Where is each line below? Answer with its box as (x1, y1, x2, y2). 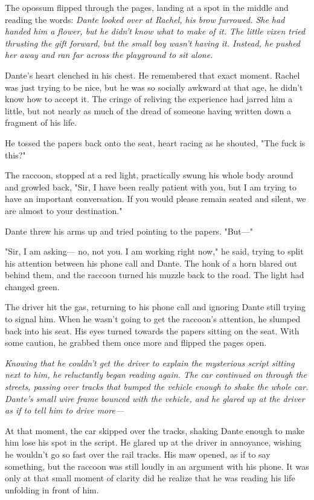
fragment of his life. (5, 116, 77, 129)
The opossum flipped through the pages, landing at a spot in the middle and (5, 1, 289, 13)
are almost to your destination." (5, 204, 123, 216)
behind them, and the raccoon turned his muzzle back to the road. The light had (5, 268, 304, 281)
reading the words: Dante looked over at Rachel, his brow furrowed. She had (5, 13, 285, 25)
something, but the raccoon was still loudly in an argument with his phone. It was (5, 459, 309, 472)
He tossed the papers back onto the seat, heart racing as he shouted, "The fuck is (5, 136, 306, 149)
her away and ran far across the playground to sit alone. (5, 48, 213, 61)
